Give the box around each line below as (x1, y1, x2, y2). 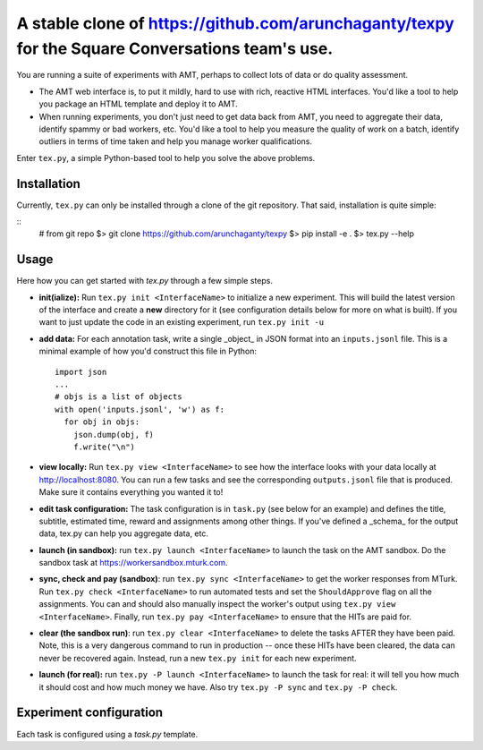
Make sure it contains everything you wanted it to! (38, 487, 224, 498)
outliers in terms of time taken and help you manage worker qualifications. (38, 136, 313, 147)
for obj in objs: (64, 417, 140, 427)
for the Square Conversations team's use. (16, 38, 334, 58)
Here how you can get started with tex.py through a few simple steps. (16, 276, 273, 286)
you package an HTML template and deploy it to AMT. (38, 98, 239, 109)
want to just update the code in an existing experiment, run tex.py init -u (38, 317, 325, 328)
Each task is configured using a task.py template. (16, 729, 199, 739)
